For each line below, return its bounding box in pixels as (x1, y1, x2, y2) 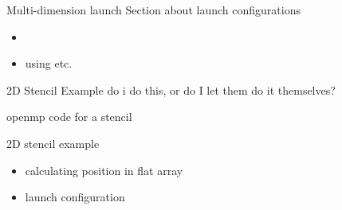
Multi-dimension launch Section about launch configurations (6, 2, 301, 17)
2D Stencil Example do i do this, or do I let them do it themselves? (6, 81, 336, 98)
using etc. (25, 55, 73, 72)
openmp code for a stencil (6, 108, 132, 125)
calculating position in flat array (25, 161, 183, 178)
